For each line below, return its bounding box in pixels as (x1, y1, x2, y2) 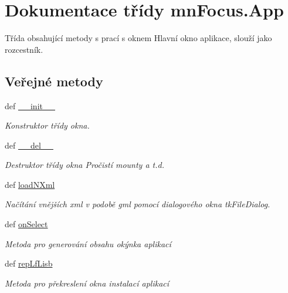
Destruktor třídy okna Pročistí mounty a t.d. (5, 159, 164, 171)
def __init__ (5, 99, 55, 112)
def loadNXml (5, 178, 55, 190)
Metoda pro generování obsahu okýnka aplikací (5, 237, 171, 250)
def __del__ (5, 139, 53, 151)
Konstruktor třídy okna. (5, 119, 90, 132)
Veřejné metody (5, 72, 103, 90)
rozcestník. (5, 43, 43, 55)
